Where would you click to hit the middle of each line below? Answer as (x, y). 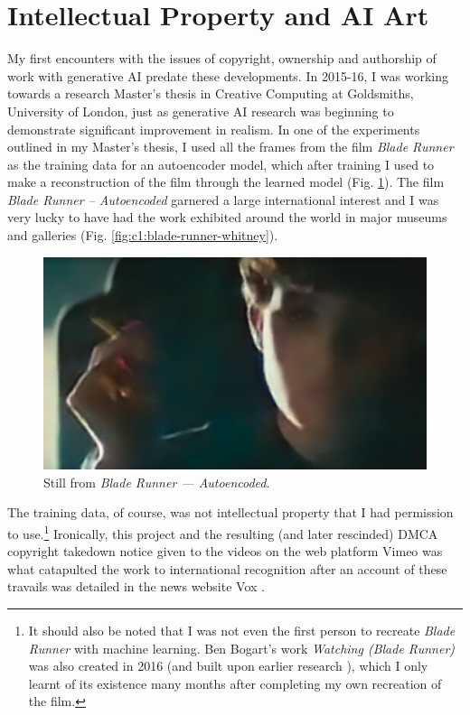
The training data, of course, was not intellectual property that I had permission (230, 512)
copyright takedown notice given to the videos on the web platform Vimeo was (225, 551)
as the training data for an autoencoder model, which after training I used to (221, 164)
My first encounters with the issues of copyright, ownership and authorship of (222, 58)
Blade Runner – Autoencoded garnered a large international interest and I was (223, 199)
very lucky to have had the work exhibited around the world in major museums (227, 217)
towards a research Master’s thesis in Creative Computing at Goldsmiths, (211, 93)
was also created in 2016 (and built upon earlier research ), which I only (228, 666)
